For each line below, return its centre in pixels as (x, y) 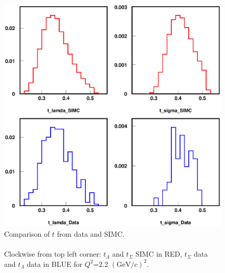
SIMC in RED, (159, 254)
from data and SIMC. (91, 234)
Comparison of (27, 234)
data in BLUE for (54, 264)
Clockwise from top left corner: (53, 254)
